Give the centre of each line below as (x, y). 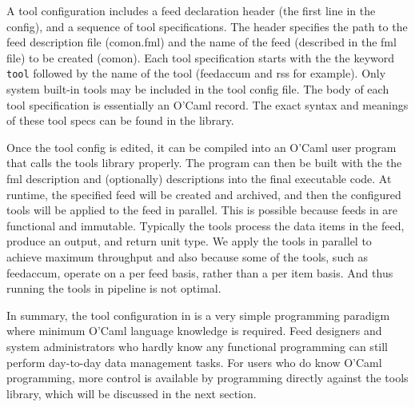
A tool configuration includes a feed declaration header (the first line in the (191, 10)
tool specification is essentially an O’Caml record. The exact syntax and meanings (207, 104)
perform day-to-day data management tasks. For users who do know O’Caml (194, 362)
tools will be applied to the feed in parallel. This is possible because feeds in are (202, 210)
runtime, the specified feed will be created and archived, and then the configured (204, 194)
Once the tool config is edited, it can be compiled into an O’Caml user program (202, 147)
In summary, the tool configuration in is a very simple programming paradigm (198, 315)
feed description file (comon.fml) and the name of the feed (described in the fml (202, 42)
